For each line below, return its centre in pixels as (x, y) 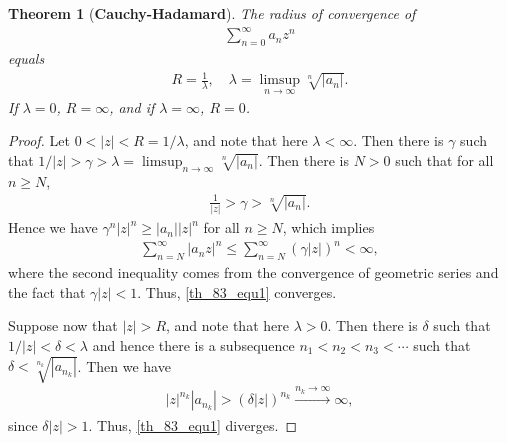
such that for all (444, 159)
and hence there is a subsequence (193, 344)
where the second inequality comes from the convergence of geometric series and (253, 272)
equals (26, 57)
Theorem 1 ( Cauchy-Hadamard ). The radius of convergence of (212, 13)
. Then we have (124, 365)
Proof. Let (39, 140)
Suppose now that (63, 325)
